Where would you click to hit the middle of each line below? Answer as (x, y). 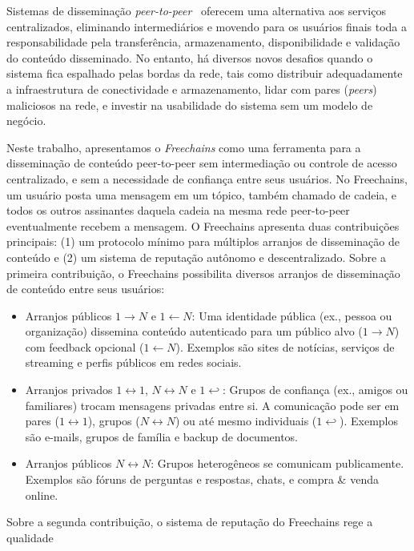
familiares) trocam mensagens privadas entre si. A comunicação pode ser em (212, 405)
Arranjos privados (69, 390)
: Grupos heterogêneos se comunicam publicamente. (277, 463)
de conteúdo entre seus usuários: (86, 289)
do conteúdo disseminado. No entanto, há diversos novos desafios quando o (190, 57)
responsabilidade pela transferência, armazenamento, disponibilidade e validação (203, 42)
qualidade (30, 537)
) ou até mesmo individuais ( (246, 421)
